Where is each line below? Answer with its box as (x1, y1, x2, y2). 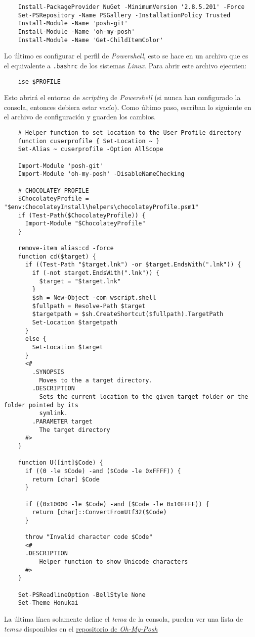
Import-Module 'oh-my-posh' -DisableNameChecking (18, 170, 185, 178)
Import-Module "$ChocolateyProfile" (25, 220, 146, 227)
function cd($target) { (18, 253, 96, 260)
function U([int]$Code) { (18, 459, 103, 467)
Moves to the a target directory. (39, 376, 153, 384)
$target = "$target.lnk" (39, 277, 121, 285)
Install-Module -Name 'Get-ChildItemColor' (18, 36, 164, 44)
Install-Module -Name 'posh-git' (18, 20, 128, 27)
